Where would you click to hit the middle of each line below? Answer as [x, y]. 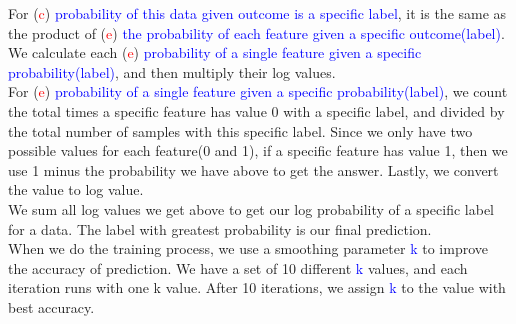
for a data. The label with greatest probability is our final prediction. [220, 228]
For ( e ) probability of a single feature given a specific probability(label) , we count [258, 91]
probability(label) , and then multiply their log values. [172, 71]
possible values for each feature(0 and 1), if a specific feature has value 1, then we [258, 150]
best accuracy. [51, 306]
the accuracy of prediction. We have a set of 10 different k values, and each [238, 267]
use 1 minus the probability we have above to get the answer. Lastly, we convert [253, 169]
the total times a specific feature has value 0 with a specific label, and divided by [256, 110]
